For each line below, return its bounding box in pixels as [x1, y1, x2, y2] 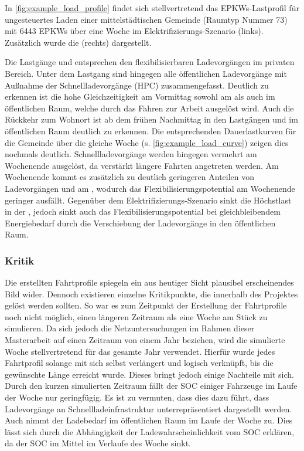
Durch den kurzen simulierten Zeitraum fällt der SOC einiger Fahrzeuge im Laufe [5, 379, 298, 392]
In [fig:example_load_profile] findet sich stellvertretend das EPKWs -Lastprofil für [5, 2, 299, 13]
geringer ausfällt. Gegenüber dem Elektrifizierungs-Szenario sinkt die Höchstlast [5, 194, 292, 206]
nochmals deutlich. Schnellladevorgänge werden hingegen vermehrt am [5, 148, 257, 160]
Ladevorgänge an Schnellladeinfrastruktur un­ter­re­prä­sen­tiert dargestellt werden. [5, 402, 292, 415]
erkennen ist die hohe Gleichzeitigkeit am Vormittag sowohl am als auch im [5, 90, 275, 103]
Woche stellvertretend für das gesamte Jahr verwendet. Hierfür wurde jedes [5, 345, 275, 357]
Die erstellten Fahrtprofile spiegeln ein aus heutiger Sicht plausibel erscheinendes [5, 276, 294, 289]
